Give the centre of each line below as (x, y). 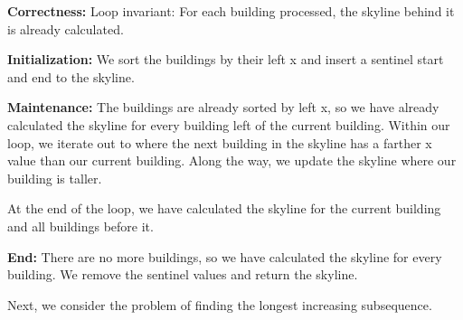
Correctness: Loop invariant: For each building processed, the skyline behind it (231, 11)
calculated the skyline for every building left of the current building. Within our (229, 124)
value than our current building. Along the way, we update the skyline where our (232, 160)
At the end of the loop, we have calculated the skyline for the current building (224, 208)
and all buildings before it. (80, 226)
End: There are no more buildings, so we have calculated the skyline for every (225, 256)
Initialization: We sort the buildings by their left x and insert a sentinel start (226, 59)
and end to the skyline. (71, 76)
